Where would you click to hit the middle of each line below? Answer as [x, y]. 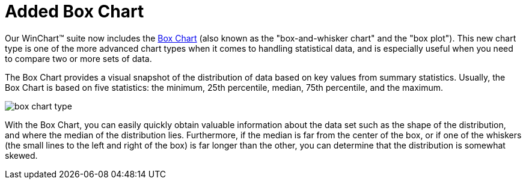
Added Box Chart [75, 11]
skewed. [21, 155]
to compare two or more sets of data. [78, 58]
